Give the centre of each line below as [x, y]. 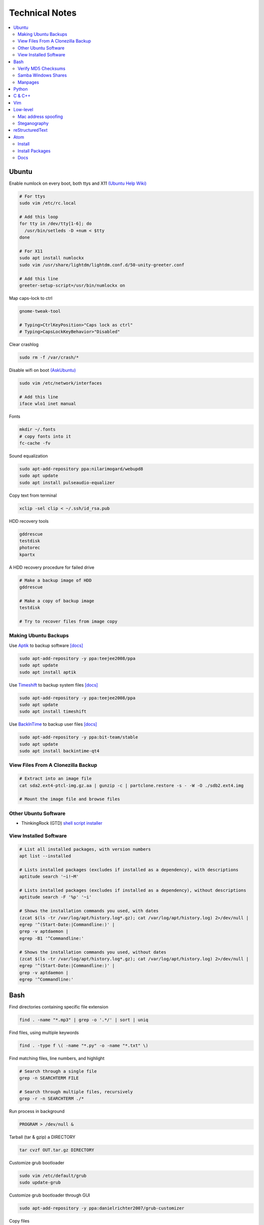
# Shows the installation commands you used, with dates [89, 911]
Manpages [28, 82]
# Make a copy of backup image [57, 601]
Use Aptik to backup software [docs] [46, 645]
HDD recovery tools [29, 521]
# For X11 [31, 251]
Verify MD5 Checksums [42, 68]
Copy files [19, 1221]
